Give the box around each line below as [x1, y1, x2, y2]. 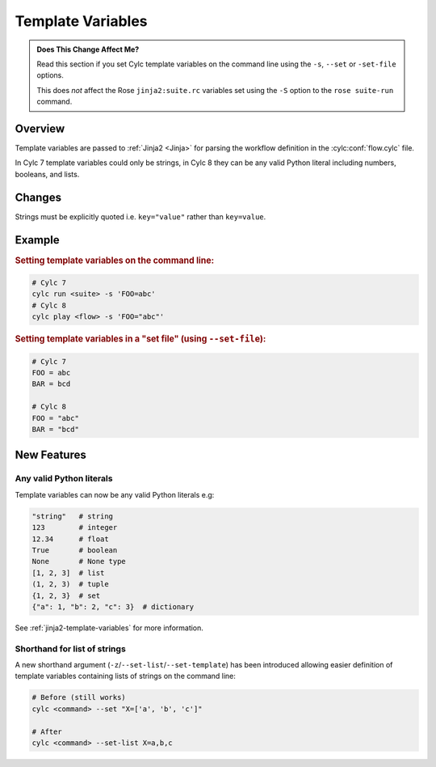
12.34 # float [31, 534, 109, 544]
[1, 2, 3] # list [31, 568, 105, 578]
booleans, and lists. [15, 169, 80, 179]
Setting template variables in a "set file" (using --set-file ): [15, 333, 266, 345]
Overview [15, 121, 65, 135]
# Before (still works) [31, 693, 127, 702]
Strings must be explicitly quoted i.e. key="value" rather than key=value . [15, 211, 266, 222]
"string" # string [31, 511, 113, 521]
